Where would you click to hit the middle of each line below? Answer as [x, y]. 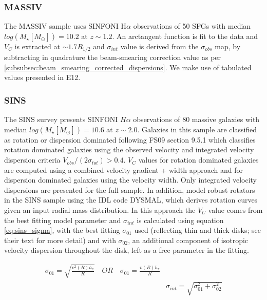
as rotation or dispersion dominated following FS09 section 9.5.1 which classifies [130, 139]
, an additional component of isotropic [188, 240]
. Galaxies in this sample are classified [197, 129]
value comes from [235, 210]
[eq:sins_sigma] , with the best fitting [62, 230]
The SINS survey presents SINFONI [61, 119]
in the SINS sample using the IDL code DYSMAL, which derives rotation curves [131, 200]
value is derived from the [159, 46]
